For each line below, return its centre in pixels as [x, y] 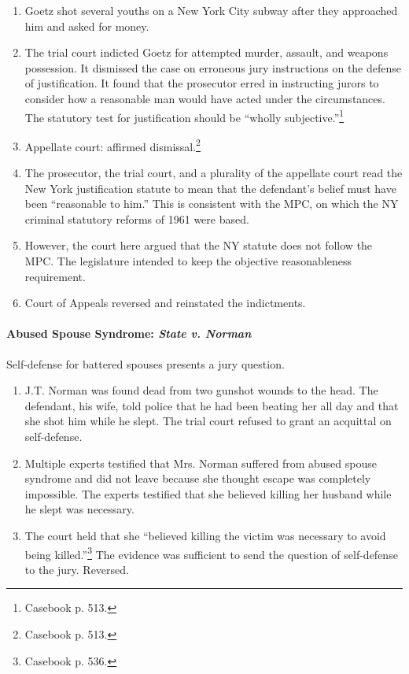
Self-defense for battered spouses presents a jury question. [146, 363]
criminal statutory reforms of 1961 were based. [137, 218]
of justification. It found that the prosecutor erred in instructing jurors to [202, 83]
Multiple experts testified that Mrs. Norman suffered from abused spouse [201, 463]
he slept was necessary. [79, 509]
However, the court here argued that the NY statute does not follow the [199, 245]
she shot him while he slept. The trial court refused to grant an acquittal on [208, 421]
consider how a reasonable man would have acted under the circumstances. [205, 98]
